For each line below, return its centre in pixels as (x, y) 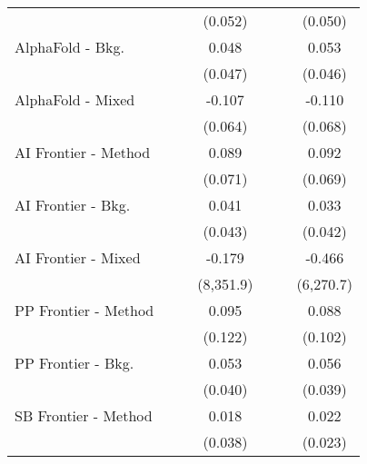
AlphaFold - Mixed (75, 99)
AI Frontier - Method (83, 152)
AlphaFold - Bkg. (69, 47)
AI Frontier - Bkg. (73, 205)
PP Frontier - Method (84, 310)
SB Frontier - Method (84, 415)
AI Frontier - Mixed (78, 257)
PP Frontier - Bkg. (74, 363)
